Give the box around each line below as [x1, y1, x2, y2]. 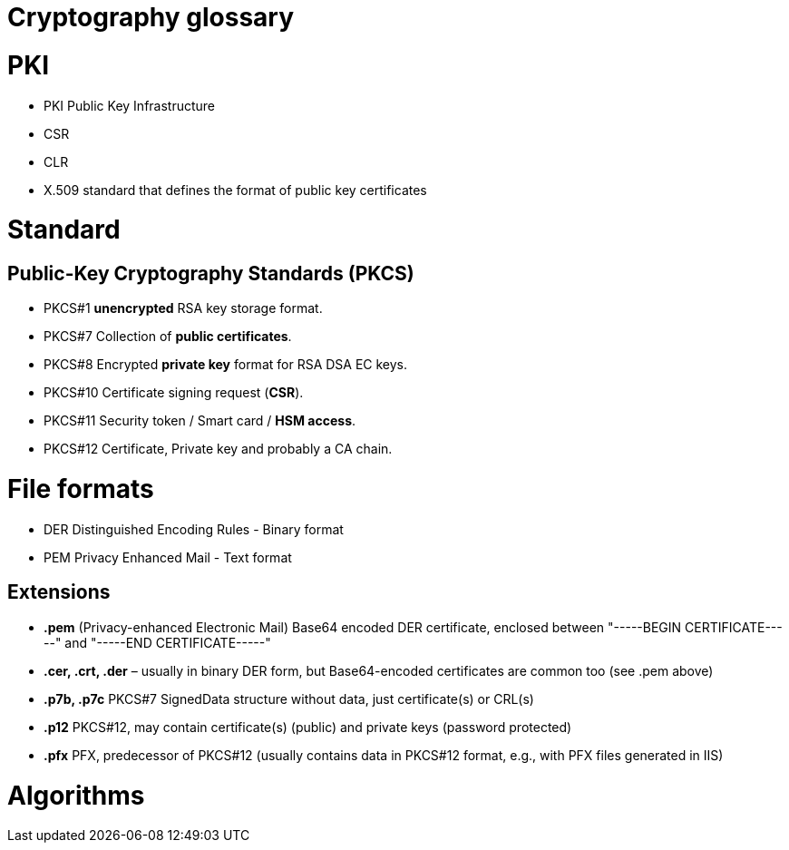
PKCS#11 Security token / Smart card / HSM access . [44, 413, 356, 429]
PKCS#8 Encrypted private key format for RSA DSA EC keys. [44, 357, 408, 373]
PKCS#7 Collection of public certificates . [44, 328, 292, 345]
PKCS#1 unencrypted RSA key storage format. [44, 300, 323, 317]
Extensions [7, 581, 111, 604]
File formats [7, 474, 154, 505]
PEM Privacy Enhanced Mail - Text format [44, 549, 292, 565]
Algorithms [7, 779, 145, 811]
